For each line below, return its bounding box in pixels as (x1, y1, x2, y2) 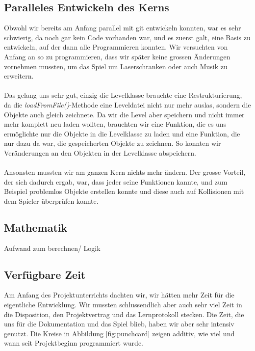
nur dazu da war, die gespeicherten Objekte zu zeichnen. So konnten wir (4, 138, 221, 148)
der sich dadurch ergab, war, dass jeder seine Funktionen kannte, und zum (4, 176, 228, 187)
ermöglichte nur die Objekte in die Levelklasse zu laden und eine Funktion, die (4, 128, 240, 138)
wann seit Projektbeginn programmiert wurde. (4, 338, 144, 348)
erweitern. (4, 71, 34, 81)
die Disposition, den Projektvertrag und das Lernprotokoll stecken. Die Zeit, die (4, 309, 244, 319)
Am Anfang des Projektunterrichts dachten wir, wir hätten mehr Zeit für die (4, 290, 234, 300)
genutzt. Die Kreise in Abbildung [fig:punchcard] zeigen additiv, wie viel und (4, 328, 235, 338)
